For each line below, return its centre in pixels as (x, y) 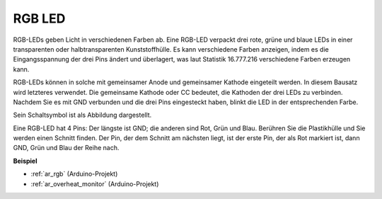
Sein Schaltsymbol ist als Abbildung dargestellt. (82, 115)
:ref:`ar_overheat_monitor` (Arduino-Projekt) (95, 183)
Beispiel (25, 161)
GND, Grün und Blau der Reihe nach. (66, 148)
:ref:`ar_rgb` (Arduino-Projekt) (74, 174)
